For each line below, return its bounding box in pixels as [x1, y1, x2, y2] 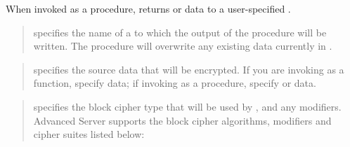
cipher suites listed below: [33, 127, 145, 141]
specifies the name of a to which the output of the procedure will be [33, 24, 327, 39]
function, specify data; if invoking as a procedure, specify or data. [33, 76, 316, 90]
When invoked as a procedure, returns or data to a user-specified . [6, 1, 291, 15]
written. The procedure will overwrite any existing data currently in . [33, 38, 332, 53]
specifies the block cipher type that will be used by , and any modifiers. [33, 99, 342, 113]
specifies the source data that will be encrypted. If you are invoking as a [33, 62, 344, 76]
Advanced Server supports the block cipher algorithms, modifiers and [33, 113, 332, 127]
